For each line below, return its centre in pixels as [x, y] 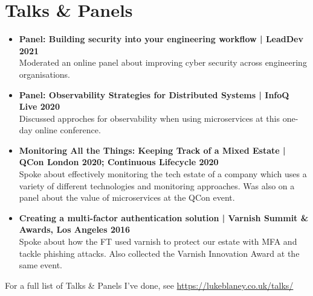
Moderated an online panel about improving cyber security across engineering [163, 62]
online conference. [68, 130]
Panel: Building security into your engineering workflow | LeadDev [161, 39]
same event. [41, 265]
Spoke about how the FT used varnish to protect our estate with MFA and [158, 241]
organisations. [45, 74]
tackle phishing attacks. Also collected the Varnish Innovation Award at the [159, 253]
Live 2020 [39, 106]
